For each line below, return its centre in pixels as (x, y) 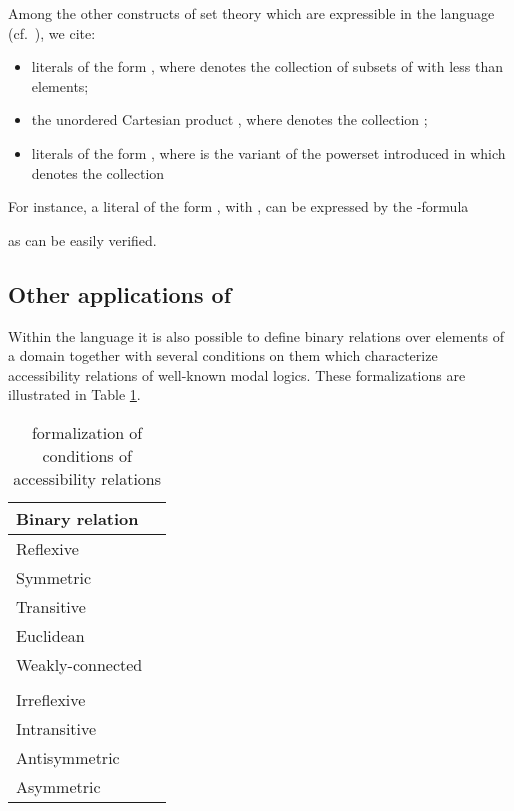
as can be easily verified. (82, 239)
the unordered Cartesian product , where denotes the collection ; (229, 119)
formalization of (87, 432)
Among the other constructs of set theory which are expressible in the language (251, 13)
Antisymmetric (68, 757)
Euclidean (50, 635)
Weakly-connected (79, 664)
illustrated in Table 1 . (74, 394)
